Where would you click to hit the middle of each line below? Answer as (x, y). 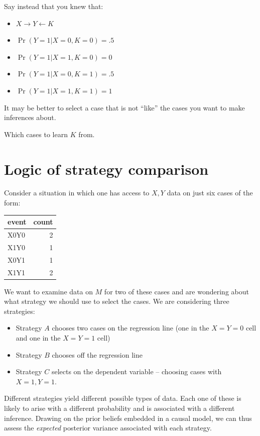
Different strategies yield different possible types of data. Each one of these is (123, 398)
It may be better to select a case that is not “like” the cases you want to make (124, 107)
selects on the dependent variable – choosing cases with (137, 371)
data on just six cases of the (210, 193)
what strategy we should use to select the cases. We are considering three (117, 301)
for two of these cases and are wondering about (176, 291)
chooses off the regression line (97, 354)
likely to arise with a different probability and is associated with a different (119, 408)
